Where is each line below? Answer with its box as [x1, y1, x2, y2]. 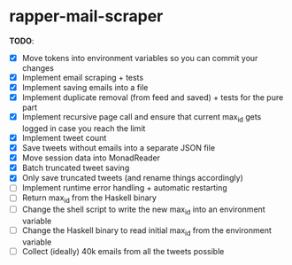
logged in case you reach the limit [21, 122, 146, 134]
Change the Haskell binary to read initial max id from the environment [21, 224, 272, 238]
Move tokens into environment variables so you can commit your [21, 52, 258, 63]
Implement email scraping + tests [21, 73, 144, 82]
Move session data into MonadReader [21, 152, 161, 163]
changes [21, 63, 55, 73]
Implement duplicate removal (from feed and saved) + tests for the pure [21, 92, 284, 103]
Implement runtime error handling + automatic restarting [21, 183, 227, 193]
